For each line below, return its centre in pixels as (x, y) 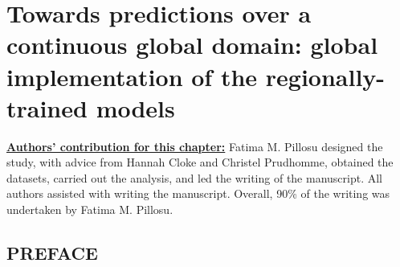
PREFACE (52, 253)
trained (47, 107)
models (135, 107)
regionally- (325, 76)
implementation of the (132, 76)
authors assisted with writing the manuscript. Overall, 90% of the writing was (198, 193)
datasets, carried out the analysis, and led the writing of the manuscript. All (195, 177)
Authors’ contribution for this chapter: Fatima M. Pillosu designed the (195, 146)
